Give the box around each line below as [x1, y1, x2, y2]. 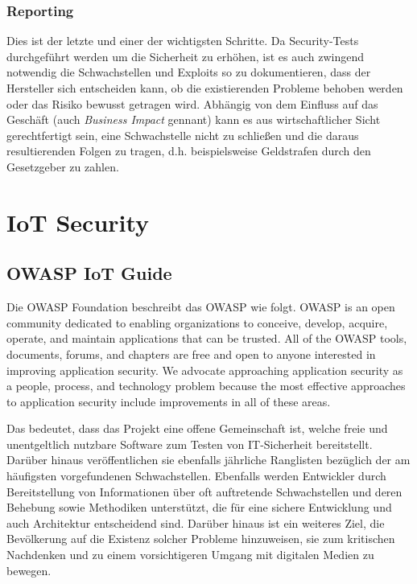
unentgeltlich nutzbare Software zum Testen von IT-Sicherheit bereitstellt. [6, 435, 373, 452]
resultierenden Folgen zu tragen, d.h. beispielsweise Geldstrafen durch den [6, 142, 371, 159]
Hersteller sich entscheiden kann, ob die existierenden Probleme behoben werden [6, 80, 403, 96]
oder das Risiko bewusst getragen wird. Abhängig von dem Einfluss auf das [6, 95, 378, 112]
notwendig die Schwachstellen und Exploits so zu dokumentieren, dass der [6, 64, 371, 80]
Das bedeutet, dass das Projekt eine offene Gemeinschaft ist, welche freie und [6, 420, 388, 437]
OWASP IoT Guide [6, 261, 172, 286]
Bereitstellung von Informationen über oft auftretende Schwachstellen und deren [6, 483, 403, 500]
